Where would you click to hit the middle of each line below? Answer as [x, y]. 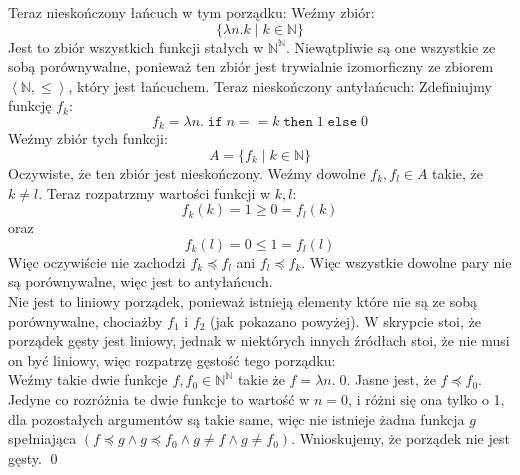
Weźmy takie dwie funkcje [88, 379]
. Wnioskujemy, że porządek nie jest [400, 438]
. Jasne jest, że [391, 379]
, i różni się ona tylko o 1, [426, 398]
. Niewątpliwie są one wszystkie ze [390, 46]
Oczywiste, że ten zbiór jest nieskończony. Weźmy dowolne [187, 173]
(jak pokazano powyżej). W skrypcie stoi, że [345, 320]
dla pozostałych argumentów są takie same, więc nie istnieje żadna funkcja [236, 418]
